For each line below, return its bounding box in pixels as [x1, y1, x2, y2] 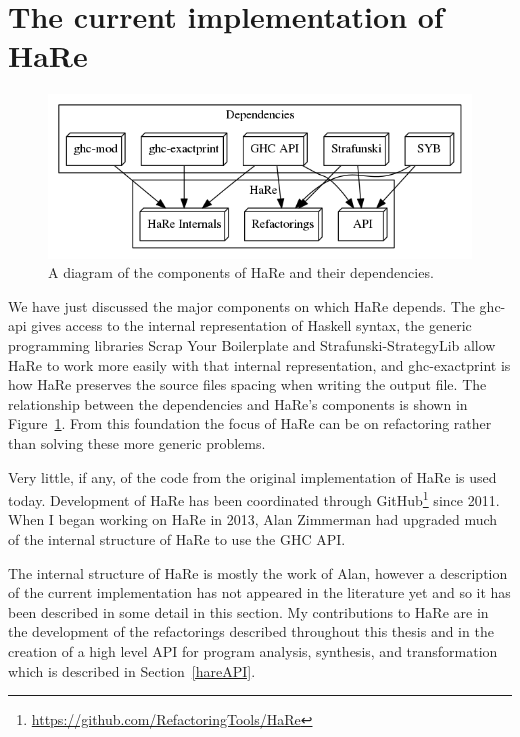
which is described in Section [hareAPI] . [8, 660, 256, 681]
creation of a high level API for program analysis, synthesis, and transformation [8, 640, 498, 661]
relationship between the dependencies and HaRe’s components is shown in [8, 393, 468, 414]
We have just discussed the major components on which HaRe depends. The [8, 295, 475, 316]
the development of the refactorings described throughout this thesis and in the [8, 621, 494, 642]
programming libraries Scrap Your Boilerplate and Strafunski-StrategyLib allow [8, 335, 496, 355]
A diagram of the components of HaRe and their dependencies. [48, 262, 434, 283]
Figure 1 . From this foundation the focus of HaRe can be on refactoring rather [8, 413, 492, 434]
